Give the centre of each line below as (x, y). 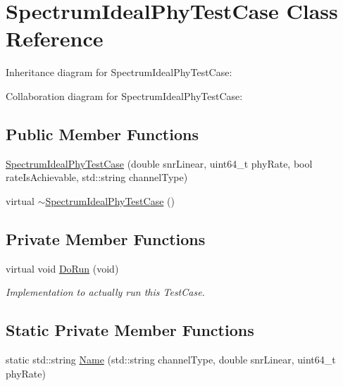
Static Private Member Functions (130, 330)
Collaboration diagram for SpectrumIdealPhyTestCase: (124, 95)
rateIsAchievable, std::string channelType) (97, 177)
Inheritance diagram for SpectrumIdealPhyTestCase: (119, 72)
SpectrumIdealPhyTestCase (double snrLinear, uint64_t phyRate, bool (159, 163)
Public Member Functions (102, 133)
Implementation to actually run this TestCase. (105, 292)
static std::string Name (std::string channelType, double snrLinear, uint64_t (171, 360)
